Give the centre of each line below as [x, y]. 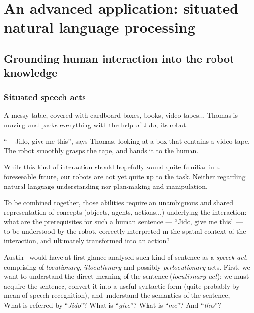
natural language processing [100, 27]
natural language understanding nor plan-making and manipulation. [106, 186]
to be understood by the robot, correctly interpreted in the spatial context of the [125, 231]
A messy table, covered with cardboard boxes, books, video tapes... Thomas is [121, 115]
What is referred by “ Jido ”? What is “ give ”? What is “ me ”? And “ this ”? [113, 305]
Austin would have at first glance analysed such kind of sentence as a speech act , [126, 257]
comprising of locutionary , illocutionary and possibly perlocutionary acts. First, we [127, 266]
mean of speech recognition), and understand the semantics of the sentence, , [119, 295]
